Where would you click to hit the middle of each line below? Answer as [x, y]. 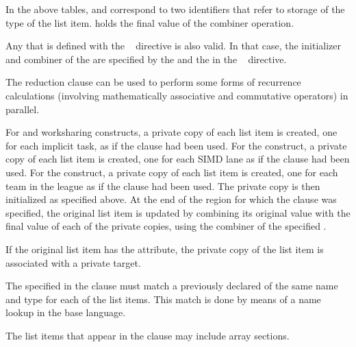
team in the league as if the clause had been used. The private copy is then [163, 186]
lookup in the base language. [66, 312]
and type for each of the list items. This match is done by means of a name [163, 299]
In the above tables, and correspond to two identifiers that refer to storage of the [175, 9]
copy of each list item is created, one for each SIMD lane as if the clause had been [178, 159]
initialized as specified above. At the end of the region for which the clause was [171, 199]
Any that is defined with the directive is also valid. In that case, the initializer [173, 46]
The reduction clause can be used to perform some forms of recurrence [153, 82]
